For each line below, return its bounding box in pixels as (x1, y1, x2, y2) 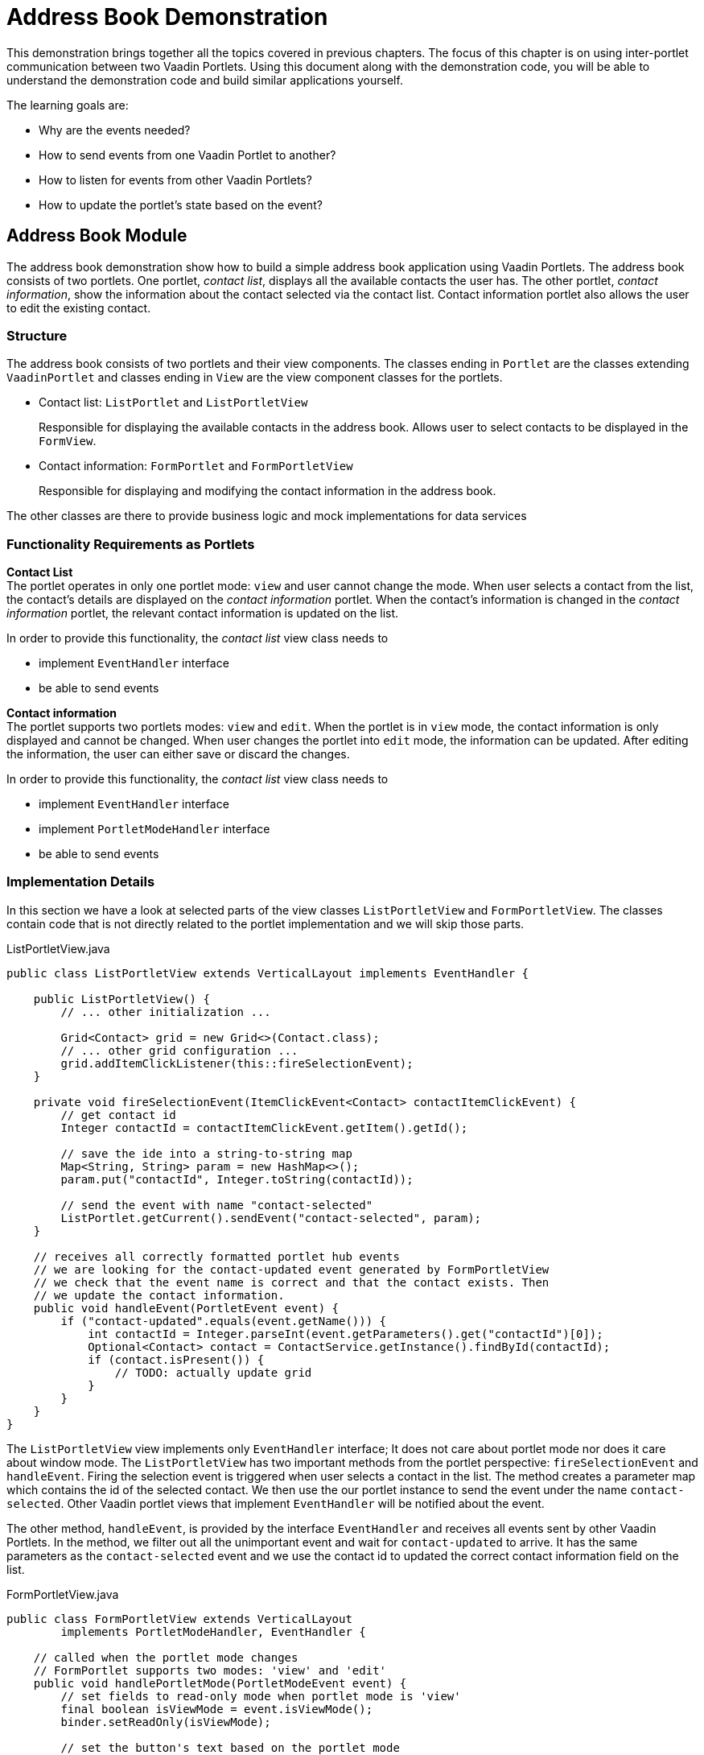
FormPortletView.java (6, 1587, 119, 1601)
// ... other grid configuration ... (60, 1043, 298, 1057)
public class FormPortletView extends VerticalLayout (6, 1612, 352, 1625)
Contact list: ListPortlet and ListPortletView (39, 395, 308, 410)
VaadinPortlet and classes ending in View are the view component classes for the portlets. (6, 370, 503, 385)
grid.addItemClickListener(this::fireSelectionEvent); (60, 1056, 414, 1070)
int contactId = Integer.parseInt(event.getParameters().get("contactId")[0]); (88, 1327, 603, 1340)
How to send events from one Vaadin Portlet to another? (39, 147, 336, 162)
